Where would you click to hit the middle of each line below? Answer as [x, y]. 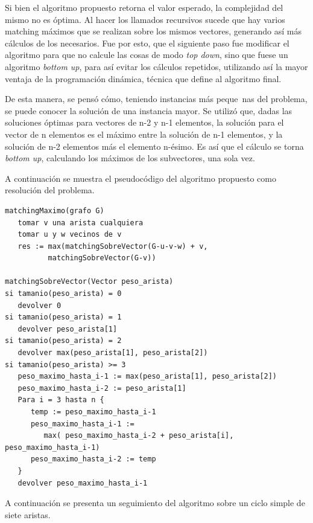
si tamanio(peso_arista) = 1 [63, 317]
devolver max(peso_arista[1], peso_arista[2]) [113, 353]
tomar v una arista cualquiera [81, 223]
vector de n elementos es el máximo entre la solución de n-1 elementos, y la [144, 134]
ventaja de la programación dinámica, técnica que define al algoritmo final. [143, 78]
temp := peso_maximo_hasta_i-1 [93, 412]
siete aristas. [28, 514]
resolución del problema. [50, 190]
